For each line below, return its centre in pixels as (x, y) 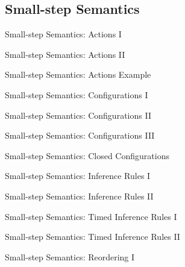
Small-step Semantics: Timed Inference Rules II (92, 237)
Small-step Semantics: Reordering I (70, 256)
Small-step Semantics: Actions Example (78, 74)
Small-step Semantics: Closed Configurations (87, 155)
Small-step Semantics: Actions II (65, 54)
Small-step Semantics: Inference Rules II (79, 196)
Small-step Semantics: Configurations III (80, 135)
